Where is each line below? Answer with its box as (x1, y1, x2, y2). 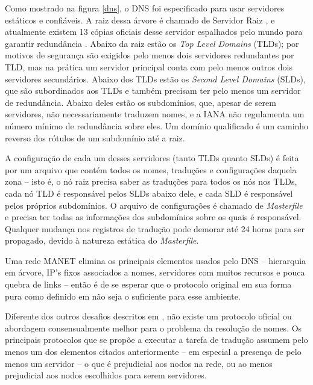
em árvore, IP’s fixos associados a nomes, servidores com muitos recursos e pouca (5, 266, 305, 279)
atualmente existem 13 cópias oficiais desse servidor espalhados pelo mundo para (5, 25, 303, 38)
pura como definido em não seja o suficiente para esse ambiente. (5, 289, 241, 302)
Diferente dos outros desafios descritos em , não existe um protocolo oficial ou (5, 310, 292, 322)
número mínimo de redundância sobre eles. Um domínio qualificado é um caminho (5, 119, 309, 132)
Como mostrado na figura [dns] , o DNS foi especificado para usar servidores (5, 2, 285, 14)
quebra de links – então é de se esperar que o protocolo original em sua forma (5, 278, 292, 291)
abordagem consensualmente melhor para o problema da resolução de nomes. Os (5, 321, 302, 334)
